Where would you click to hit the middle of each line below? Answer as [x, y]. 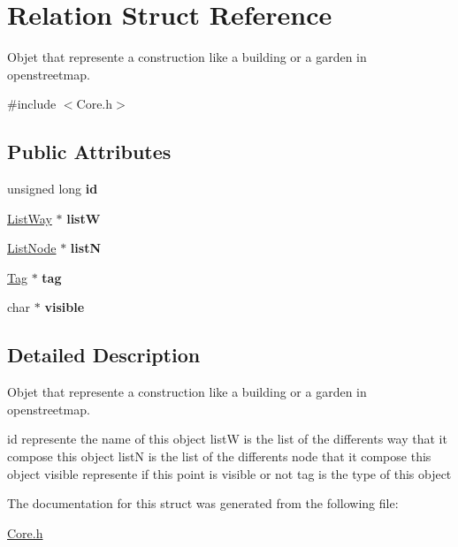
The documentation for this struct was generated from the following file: [203, 503]
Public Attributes [89, 152]
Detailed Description [104, 355]
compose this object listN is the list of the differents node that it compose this [219, 456]
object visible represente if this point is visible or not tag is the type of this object [229, 473]
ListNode [32, 248]
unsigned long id [53, 189]
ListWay [30, 218]
